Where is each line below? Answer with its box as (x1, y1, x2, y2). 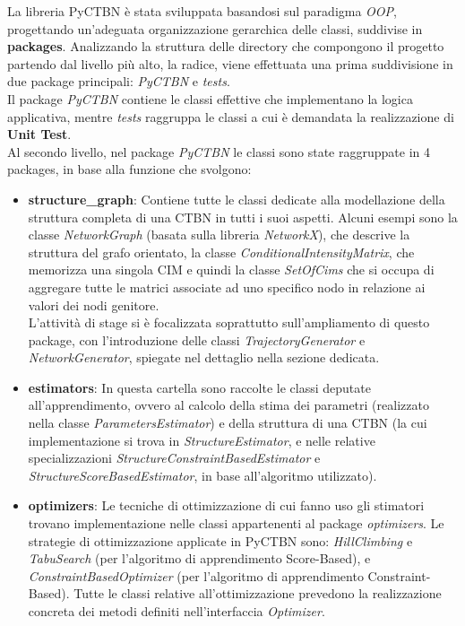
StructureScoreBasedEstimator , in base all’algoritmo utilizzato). (28, 465, 377, 484)
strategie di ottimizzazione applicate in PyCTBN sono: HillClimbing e (28, 531, 413, 550)
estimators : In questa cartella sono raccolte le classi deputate (28, 378, 371, 396)
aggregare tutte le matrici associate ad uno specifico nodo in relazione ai (28, 277, 426, 296)
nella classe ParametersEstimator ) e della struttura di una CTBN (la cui (28, 413, 427, 432)
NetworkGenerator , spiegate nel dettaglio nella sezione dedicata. (28, 348, 380, 367)
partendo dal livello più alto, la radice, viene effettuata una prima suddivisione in (7, 54, 453, 73)
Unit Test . (7, 125, 72, 143)
